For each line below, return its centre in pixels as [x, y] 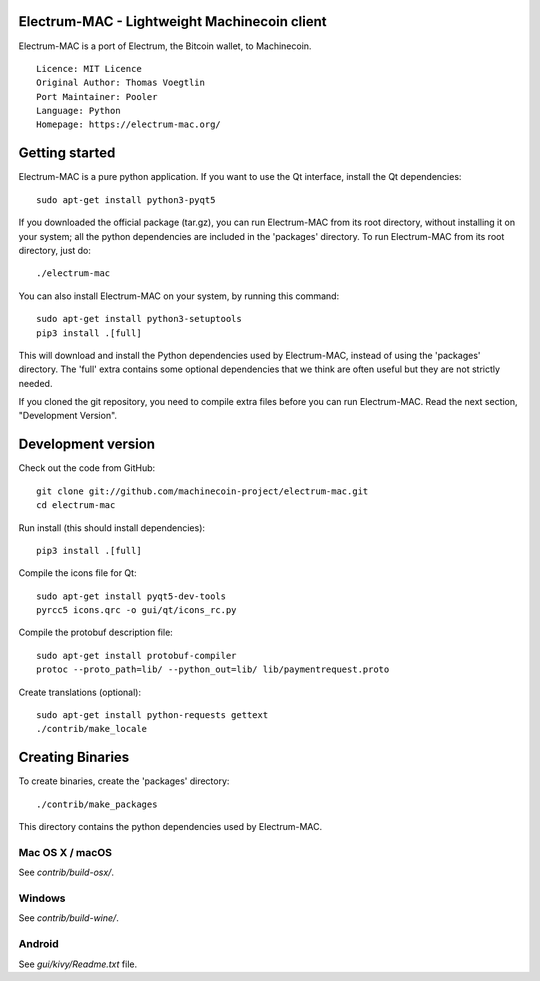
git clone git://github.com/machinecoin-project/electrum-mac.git [202, 491]
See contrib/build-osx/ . [66, 872]
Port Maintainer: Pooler [97, 96]
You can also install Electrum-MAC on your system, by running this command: [179, 296]
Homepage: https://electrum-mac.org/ [129, 124]
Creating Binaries [74, 757]
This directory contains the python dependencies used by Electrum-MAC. [170, 827]
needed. [35, 383]
